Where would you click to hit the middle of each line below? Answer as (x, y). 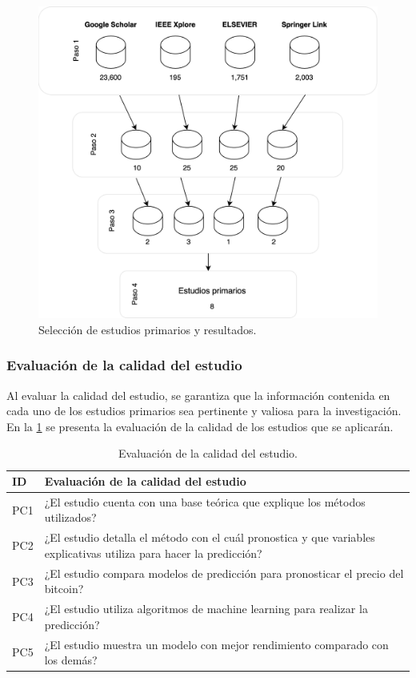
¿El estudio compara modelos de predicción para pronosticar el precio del (224, 573)
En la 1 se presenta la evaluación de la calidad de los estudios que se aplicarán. (200, 426)
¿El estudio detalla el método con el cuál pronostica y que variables (210, 537)
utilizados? (70, 517)
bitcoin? (64, 589)
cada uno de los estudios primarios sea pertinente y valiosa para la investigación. (204, 411)
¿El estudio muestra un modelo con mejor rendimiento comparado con (216, 644)
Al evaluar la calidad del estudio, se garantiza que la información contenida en (198, 395)
